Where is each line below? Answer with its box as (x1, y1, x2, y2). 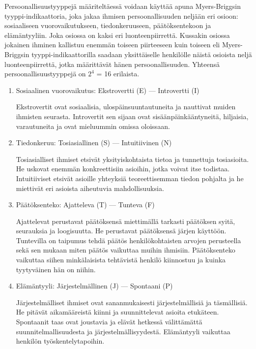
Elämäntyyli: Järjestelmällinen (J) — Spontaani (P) (16, 281, 173, 291)
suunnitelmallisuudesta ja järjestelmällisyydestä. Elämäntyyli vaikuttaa (16, 326, 230, 336)
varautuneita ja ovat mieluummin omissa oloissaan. (16, 121, 170, 131)
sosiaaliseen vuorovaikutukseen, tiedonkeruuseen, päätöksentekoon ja (4, 20, 211, 31)
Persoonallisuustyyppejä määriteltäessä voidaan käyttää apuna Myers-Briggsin (4, 1, 241, 11)
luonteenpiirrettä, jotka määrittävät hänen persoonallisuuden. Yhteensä (4, 59, 220, 69)
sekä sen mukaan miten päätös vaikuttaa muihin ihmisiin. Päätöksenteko (16, 245, 235, 255)
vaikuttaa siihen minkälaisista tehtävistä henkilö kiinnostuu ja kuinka (16, 254, 226, 265)
